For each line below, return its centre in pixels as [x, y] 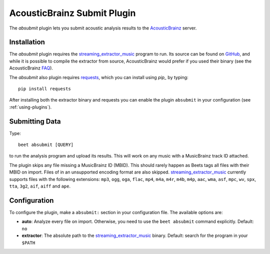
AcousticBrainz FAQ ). [31, 68]
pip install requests [44, 89]
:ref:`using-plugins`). [30, 107]
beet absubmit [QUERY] [46, 145]
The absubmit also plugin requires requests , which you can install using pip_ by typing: [99, 77]
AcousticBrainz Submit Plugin [72, 13]
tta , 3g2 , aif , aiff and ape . [40, 186]
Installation [27, 42]
